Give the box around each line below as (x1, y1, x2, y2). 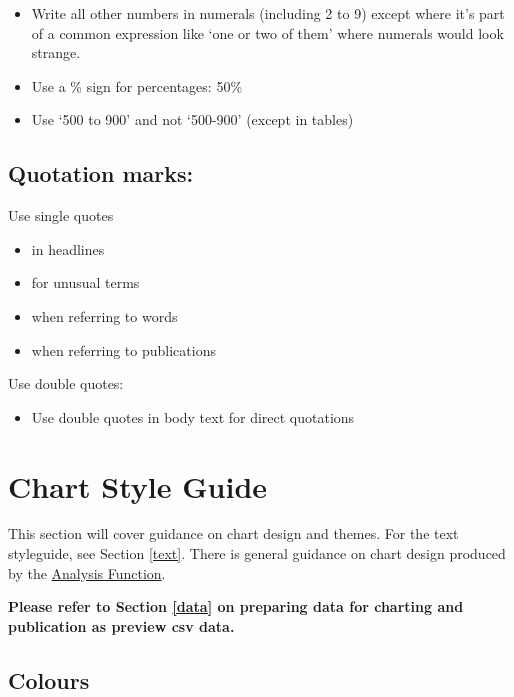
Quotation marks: (8, 158, 194, 189)
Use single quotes (8, 205, 114, 226)
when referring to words (31, 305, 178, 326)
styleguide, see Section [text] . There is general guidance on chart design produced (8, 543, 506, 564)
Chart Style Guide (8, 465, 268, 506)
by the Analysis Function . (8, 562, 166, 583)
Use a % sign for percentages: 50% (31, 75, 243, 96)
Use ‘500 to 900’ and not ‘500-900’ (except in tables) (31, 109, 354, 130)
